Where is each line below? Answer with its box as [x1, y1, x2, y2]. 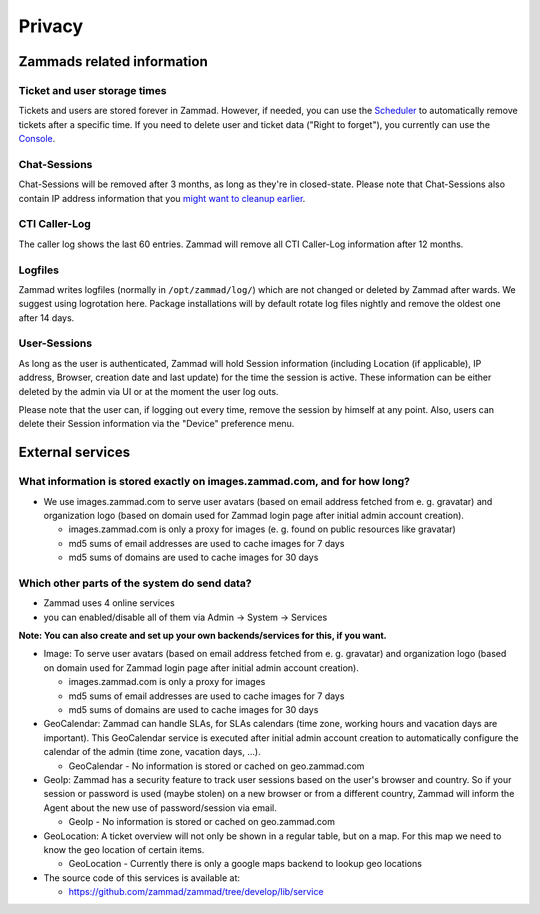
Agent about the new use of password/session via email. [43, 801, 277, 814]
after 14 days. [18, 311, 75, 324]
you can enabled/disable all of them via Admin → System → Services [43, 611, 328, 623]
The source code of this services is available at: [43, 871, 240, 884]
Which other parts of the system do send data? [18, 576, 252, 590]
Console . [18, 133, 56, 145]
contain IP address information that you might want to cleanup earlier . [18, 192, 306, 204]
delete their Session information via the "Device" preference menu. [18, 418, 295, 430]
